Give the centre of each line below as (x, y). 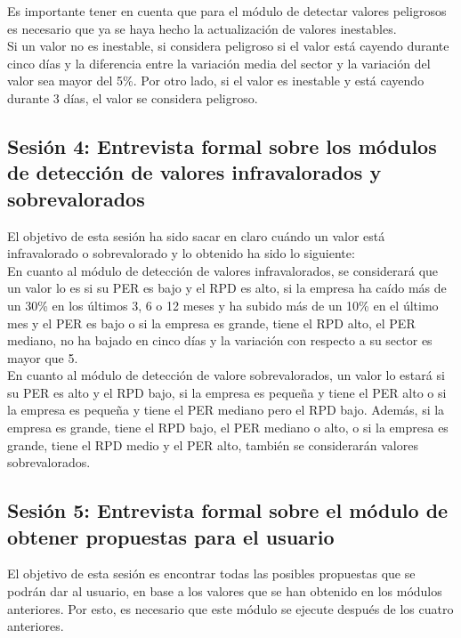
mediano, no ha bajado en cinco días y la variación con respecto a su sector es (220, 340)
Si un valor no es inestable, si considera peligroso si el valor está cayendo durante (228, 46)
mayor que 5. (43, 357)
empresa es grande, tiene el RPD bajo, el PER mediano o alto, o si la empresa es (228, 428)
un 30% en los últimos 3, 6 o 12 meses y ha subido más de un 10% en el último (223, 305)
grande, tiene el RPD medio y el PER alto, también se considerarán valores (213, 444)
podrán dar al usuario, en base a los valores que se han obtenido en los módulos (225, 591)
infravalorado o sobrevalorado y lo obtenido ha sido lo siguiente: (181, 253)
